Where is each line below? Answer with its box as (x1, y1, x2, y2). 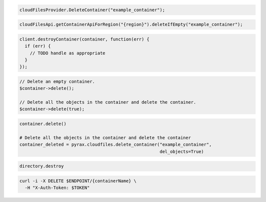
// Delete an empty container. (19, 79, 96, 84)
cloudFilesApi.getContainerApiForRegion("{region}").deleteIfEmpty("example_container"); (19, 22, 243, 27)
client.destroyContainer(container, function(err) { (19, 36, 150, 42)
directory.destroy (19, 163, 64, 169)
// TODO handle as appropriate (30, 50, 105, 56)
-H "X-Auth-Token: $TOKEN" (25, 185, 90, 191)
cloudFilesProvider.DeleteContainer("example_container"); (19, 7, 165, 12)
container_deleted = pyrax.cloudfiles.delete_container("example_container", (19, 142, 212, 148)
